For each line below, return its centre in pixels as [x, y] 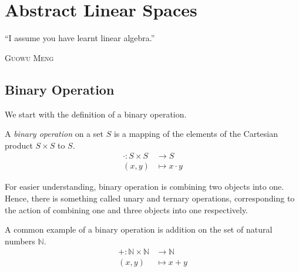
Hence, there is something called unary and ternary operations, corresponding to [150, 198]
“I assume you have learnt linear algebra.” [80, 38]
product [19, 145]
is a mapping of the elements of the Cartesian [196, 134]
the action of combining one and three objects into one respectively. [127, 209]
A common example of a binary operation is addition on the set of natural [139, 229]
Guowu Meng [29, 57]
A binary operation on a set [54, 134]
